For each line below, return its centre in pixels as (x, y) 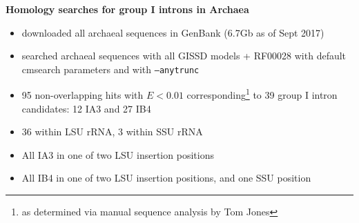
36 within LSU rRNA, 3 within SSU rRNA (112, 132)
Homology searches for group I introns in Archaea (127, 9)
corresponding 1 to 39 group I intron (262, 94)
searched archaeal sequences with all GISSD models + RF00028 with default (184, 56)
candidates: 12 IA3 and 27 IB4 (86, 108)
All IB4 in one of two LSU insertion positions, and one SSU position (166, 178)
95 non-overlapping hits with (83, 95)
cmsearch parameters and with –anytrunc (110, 69)
